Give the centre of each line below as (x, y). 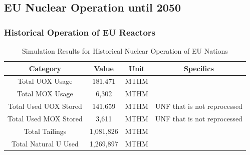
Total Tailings (45, 131)
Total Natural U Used (45, 143)
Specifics (199, 68)
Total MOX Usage (45, 94)
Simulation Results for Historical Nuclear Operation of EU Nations (125, 51)
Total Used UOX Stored (45, 106)
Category (45, 68)
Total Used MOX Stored (45, 118)
